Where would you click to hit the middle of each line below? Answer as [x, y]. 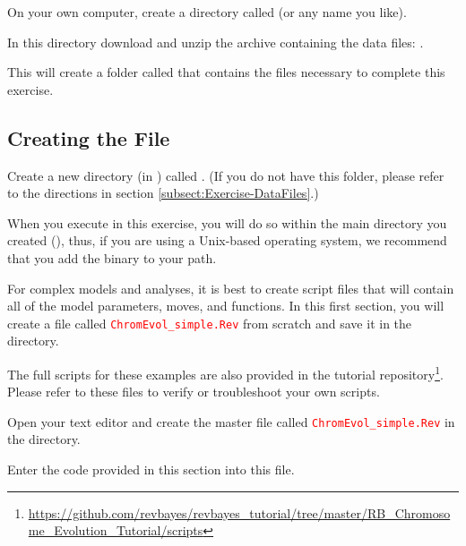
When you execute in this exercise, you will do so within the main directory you [227, 222]
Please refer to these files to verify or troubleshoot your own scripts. [194, 392]
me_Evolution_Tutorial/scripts [116, 530]
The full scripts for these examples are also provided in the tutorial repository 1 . [225, 372]
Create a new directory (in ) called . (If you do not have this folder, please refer [226, 175]
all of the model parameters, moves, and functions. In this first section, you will [226, 306]
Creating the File [89, 137]
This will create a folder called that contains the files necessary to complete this [226, 72]
